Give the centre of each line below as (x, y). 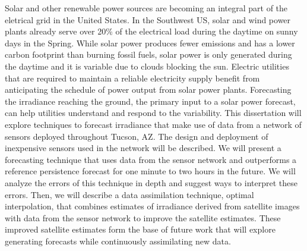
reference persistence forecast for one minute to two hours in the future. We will (150, 171)
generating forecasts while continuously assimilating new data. (118, 241)
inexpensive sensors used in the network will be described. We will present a (143, 148)
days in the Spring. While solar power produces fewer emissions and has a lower (150, 43)
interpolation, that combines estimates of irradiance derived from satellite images (152, 206)
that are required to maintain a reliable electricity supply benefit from (132, 78)
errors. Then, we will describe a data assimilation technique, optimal (129, 194)
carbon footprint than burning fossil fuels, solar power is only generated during (148, 54)
